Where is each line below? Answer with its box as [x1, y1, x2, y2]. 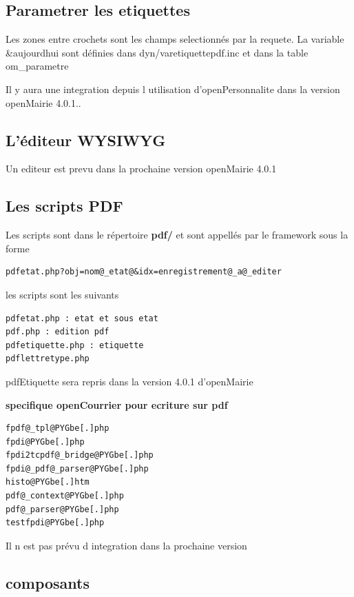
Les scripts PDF [6, 195, 123, 216]
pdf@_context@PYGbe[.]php [6, 491, 124, 501]
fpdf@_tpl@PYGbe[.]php [6, 423, 110, 434]
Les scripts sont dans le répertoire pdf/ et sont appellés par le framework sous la [6, 227, 348, 242]
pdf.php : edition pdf [6, 327, 110, 337]
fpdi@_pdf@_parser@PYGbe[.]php [6, 463, 149, 474]
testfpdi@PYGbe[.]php [6, 518, 105, 528]
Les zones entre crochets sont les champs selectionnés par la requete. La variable [6, 32, 344, 46]
